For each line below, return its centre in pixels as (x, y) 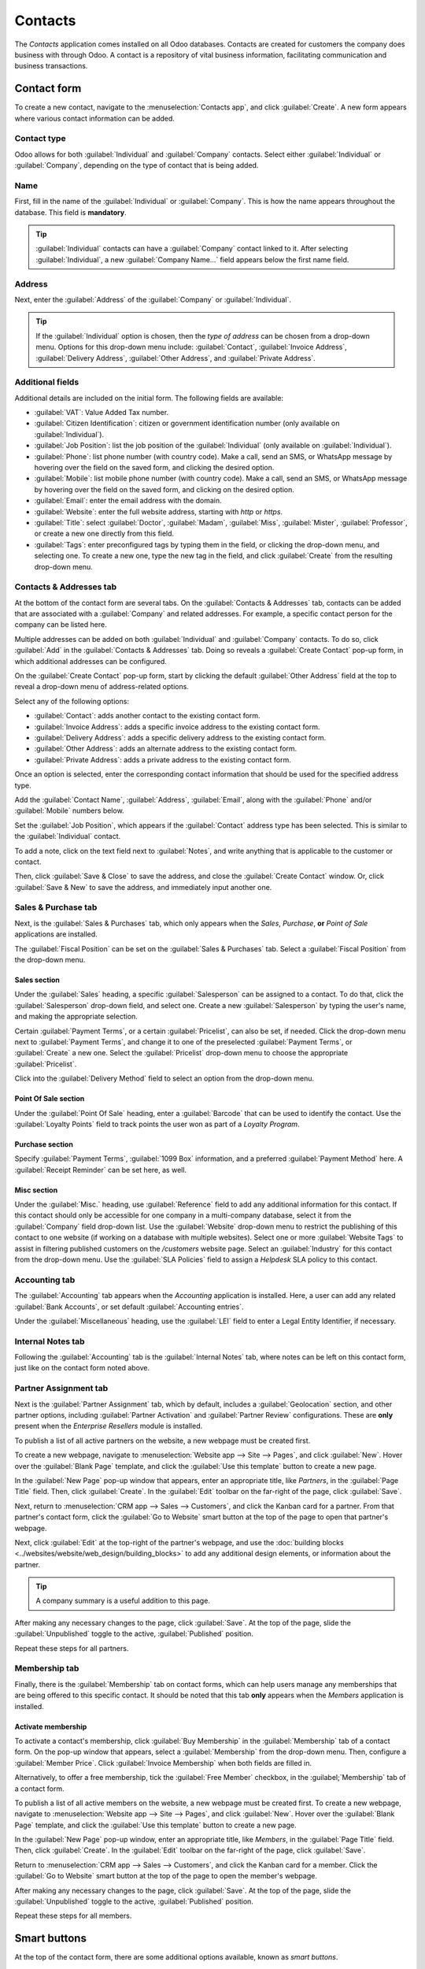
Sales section (37, 980)
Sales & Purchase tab (56, 907)
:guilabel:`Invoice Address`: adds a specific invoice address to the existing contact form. (177, 727)
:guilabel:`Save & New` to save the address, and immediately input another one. (143, 887)
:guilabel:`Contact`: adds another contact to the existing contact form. (147, 716)
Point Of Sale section (50, 1099)
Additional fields (47, 382)
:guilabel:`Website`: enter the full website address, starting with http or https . (159, 511)
